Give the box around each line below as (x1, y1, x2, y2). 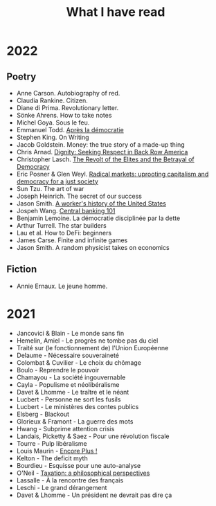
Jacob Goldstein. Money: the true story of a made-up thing (16, 141, 185, 149)
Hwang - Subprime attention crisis (16, 424, 115, 433)
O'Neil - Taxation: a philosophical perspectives (16, 469, 150, 477)
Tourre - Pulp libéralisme (16, 439, 87, 447)
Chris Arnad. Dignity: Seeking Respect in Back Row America (16, 148, 188, 156)
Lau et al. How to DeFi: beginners (16, 229, 112, 237)
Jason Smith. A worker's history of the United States (16, 199, 167, 208)
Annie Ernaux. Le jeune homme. (16, 282, 108, 290)
